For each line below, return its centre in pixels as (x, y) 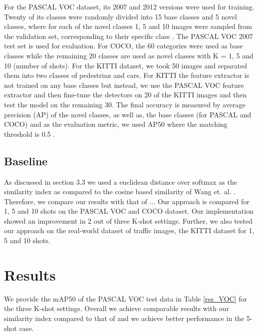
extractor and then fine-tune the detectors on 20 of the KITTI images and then (126, 95)
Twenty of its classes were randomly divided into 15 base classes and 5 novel (121, 16)
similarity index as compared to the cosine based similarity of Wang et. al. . (120, 191)
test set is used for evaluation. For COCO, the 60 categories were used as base (124, 46)
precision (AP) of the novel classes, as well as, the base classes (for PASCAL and (128, 114)
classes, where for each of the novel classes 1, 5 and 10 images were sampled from (128, 26)
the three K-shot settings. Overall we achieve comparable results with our (117, 308)
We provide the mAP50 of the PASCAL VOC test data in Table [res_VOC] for (126, 298)
